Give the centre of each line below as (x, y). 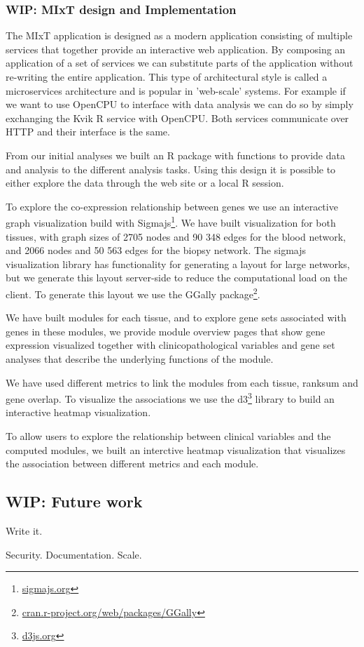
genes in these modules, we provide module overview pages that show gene (166, 331)
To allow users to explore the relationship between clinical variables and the (168, 436)
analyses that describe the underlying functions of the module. (140, 359)
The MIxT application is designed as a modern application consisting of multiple (179, 35)
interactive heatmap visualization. (78, 412)
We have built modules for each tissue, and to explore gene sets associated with (176, 318)
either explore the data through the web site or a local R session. (145, 183)
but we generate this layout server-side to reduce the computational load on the (177, 278)
